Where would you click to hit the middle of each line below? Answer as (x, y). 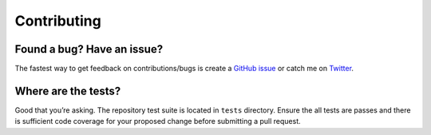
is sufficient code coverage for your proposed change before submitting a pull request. (158, 121)
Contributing (58, 21)
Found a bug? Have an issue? (89, 49)
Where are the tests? (68, 91)
